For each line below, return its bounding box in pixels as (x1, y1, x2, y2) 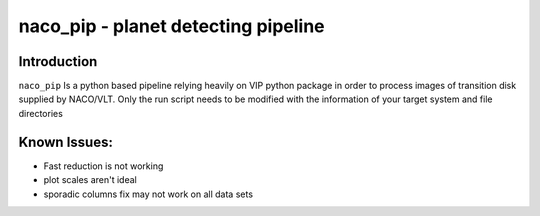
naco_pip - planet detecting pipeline (18, 15, 325, 37)
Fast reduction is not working (43, 160, 164, 172)
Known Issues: (18, 133, 114, 150)
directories (18, 107, 64, 119)
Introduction (18, 53, 98, 70)
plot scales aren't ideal (43, 174, 137, 186)
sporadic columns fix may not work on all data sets (43, 188, 254, 200)
